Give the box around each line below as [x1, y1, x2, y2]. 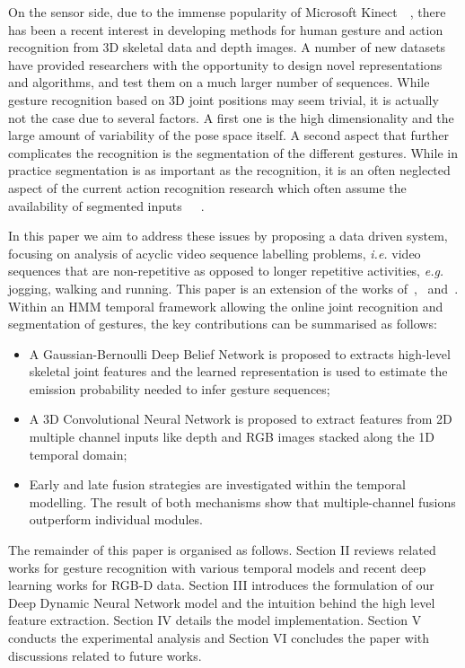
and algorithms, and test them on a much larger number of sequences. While [8, 73, 430, 92]
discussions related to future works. [8, 646, 202, 664]
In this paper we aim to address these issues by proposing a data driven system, [8, 226, 448, 245]
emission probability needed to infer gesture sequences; [29, 379, 330, 398]
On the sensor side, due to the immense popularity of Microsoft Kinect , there [8, 3, 446, 21]
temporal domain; [29, 444, 127, 463]
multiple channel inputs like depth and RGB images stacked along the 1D [29, 427, 435, 446]
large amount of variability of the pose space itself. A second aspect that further [8, 126, 449, 145]
